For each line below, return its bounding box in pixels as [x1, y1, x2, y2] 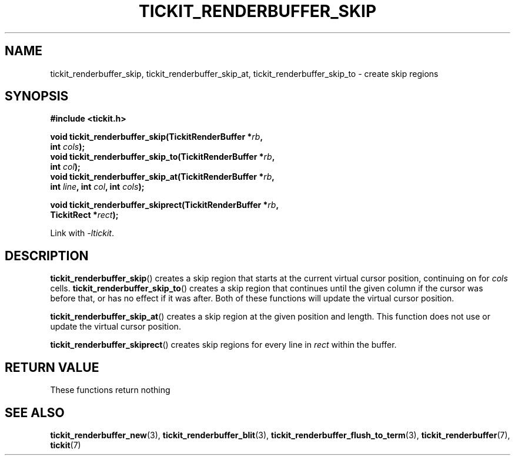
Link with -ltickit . [50, 228, 115, 239]
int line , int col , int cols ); [50, 182, 145, 192]
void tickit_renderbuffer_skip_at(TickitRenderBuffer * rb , [50, 172, 275, 182]
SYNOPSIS [5, 89, 69, 104]
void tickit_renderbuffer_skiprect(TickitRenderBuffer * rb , [50, 200, 279, 210]
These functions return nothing [50, 385, 170, 395]
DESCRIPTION [5, 248, 89, 263]
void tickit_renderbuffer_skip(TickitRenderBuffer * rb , [50, 132, 263, 142]
